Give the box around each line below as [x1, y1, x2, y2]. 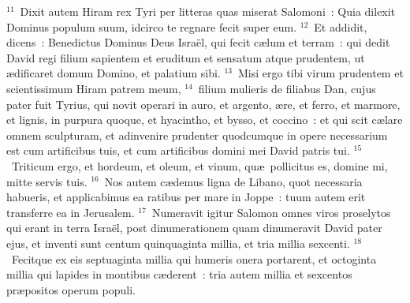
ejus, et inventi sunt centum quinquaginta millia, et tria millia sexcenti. [6, 234, 350, 251]
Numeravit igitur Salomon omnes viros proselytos [151, 204, 391, 220]
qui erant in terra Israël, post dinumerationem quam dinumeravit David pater [6, 219, 382, 236]
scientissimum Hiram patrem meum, [6, 80, 181, 96]
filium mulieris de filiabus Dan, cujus [198, 80, 376, 96]
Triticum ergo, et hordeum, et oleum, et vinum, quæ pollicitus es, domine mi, [11, 157, 388, 174]
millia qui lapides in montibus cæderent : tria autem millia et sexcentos [6, 266, 352, 282]
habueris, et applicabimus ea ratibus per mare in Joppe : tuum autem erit [6, 189, 366, 205]
